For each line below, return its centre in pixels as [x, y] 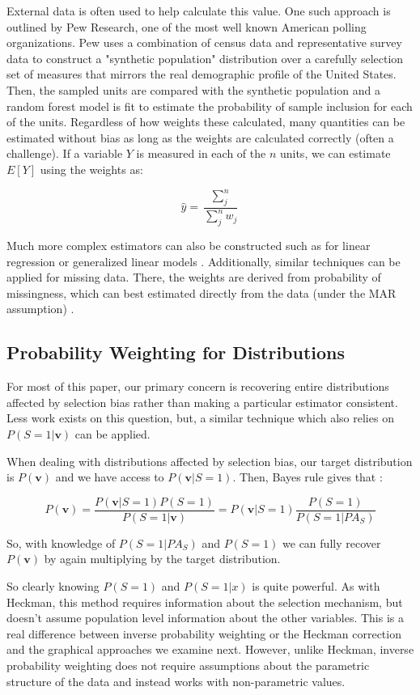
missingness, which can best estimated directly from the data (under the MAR [202, 292]
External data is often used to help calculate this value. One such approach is [199, 11]
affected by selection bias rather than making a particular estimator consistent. [202, 402]
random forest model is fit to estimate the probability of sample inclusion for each [210, 106]
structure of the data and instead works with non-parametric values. [176, 681]
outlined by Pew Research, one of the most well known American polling [187, 26]
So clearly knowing [53, 585]
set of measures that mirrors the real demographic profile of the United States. [202, 74]
